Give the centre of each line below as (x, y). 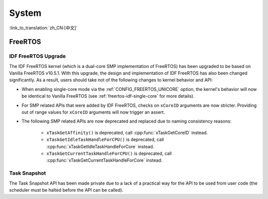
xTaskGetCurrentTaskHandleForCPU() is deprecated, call (109, 153)
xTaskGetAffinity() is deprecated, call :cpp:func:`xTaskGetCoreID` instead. (127, 133)
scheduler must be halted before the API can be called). (66, 190)
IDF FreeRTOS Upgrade (37, 56)
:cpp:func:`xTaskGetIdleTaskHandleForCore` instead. (100, 146)
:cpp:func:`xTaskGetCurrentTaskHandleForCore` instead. (104, 160)
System (25, 13)
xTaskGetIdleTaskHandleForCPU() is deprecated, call (105, 139)
